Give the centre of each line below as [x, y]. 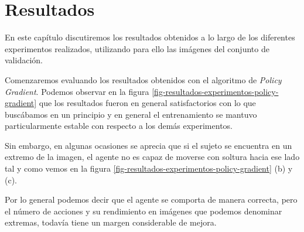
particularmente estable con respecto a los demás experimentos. [119, 126]
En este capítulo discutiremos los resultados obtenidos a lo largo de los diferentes [150, 37]
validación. [24, 60]
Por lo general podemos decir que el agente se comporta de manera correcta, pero [151, 199]
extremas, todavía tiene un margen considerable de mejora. [111, 222]
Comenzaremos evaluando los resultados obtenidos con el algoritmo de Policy [143, 79]
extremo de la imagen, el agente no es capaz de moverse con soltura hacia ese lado [152, 157]
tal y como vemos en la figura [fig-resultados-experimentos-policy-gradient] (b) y [149, 168]
